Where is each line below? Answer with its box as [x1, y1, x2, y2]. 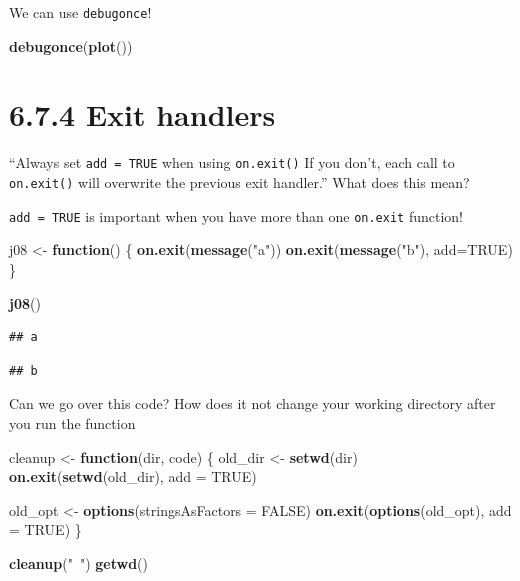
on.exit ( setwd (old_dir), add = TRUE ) [9, 466, 257, 487]
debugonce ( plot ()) [9, 35, 133, 56]
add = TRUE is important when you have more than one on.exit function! [9, 205, 463, 226]
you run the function [9, 412, 136, 433]
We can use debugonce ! [9, 2, 152, 22]
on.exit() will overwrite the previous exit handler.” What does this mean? [9, 172, 470, 193]
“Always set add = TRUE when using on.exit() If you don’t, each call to [9, 152, 455, 173]
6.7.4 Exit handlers [9, 94, 276, 135]
